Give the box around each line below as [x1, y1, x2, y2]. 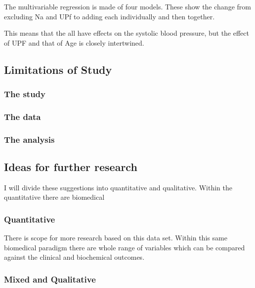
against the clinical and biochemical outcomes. [4, 252, 145, 262]
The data [4, 110, 41, 122]
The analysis [4, 133, 55, 145]
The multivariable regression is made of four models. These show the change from [4, 1, 251, 11]
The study [4, 88, 46, 100]
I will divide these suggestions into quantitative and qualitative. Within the [4, 182, 232, 192]
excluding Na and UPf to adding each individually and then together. [4, 11, 215, 21]
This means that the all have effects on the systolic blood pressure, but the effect [4, 28, 249, 38]
